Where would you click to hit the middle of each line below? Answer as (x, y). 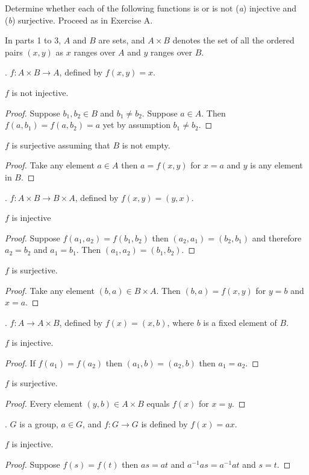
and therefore (277, 238)
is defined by (164, 423)
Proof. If (20, 362)
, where (180, 322)
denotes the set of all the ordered (233, 40)
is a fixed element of (240, 322)
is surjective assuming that (61, 145)
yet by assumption (136, 125)
